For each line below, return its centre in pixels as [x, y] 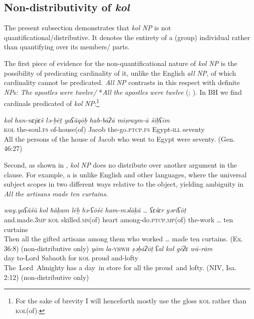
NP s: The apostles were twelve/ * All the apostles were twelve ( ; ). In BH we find [123, 92]
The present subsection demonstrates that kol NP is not [88, 28]
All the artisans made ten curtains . [56, 193]
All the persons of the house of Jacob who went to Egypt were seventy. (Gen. [119, 138]
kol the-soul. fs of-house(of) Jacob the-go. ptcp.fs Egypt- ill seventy [104, 129]
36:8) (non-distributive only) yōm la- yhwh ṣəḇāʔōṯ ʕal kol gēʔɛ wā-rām [108, 248]
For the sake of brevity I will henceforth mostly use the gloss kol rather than [131, 301]
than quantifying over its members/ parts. [67, 47]
